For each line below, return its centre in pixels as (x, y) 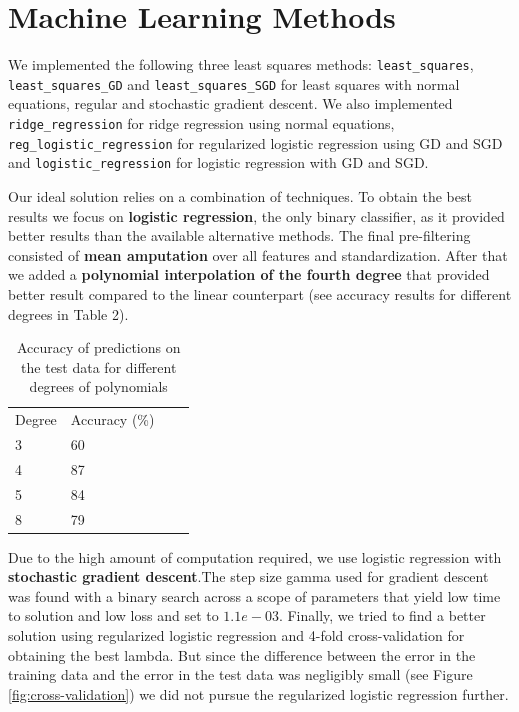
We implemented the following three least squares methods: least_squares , (241, 64)
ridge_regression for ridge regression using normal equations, (201, 123)
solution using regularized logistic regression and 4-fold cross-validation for (236, 635)
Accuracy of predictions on (98, 347)
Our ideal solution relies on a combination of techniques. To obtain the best (240, 196)
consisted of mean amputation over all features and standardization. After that (258, 254)
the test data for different (99, 366)
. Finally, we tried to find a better (382, 615)
